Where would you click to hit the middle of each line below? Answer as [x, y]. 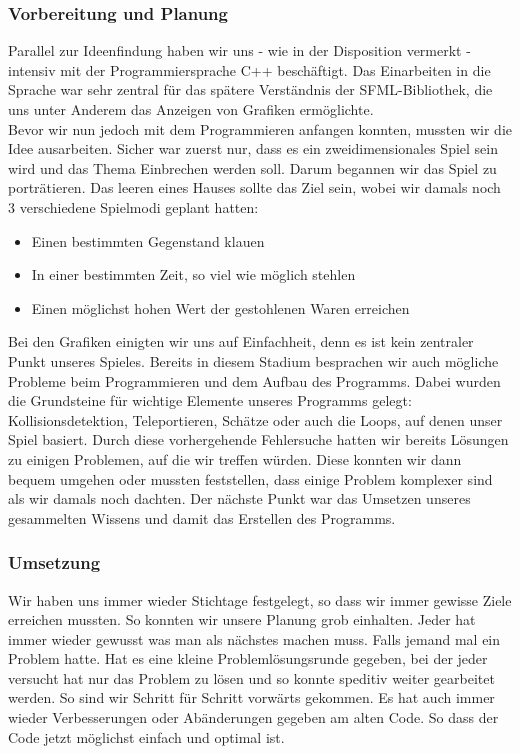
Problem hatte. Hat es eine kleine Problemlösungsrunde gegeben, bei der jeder [248, 658]
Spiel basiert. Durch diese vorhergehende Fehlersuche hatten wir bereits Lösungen [258, 439]
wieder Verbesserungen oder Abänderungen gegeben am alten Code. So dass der [253, 717]
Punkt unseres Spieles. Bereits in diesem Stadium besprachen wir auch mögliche [253, 360]
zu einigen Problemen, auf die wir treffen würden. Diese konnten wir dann [235, 458]
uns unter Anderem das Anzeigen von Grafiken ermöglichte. [191, 109]
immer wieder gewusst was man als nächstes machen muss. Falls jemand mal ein [254, 638]
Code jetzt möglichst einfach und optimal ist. [146, 736]
